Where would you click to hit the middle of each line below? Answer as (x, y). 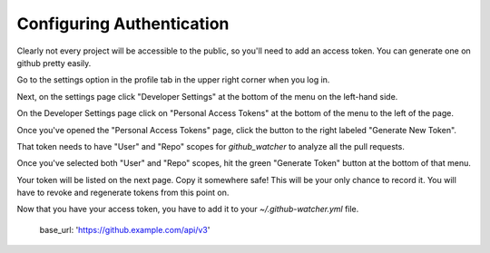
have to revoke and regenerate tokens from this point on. (123, 193)
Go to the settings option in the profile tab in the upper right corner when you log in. (173, 80)
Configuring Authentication (123, 24)
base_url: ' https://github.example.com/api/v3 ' (125, 229)
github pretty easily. (54, 63)
